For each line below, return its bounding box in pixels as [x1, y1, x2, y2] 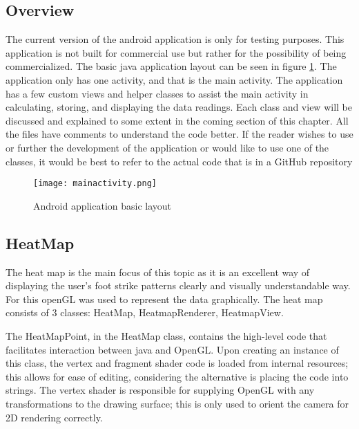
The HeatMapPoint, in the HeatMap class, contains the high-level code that [6, 328, 327, 343]
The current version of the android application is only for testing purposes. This [6, 32, 345, 46]
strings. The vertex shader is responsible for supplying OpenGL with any [6, 383, 315, 397]
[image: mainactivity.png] [33, 179, 157, 189]
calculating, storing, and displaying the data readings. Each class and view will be [6, 100, 352, 114]
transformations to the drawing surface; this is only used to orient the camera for [6, 396, 349, 410]
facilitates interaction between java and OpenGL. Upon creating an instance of [6, 342, 339, 356]
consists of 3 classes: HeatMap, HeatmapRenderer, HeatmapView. [6, 305, 284, 320]
